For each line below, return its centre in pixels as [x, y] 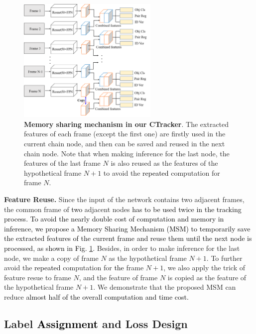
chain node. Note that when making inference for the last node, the [127, 153]
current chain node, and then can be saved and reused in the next [125, 144]
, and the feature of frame [118, 277]
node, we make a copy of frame [51, 258]
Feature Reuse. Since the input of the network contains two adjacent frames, [124, 199]
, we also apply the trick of [204, 268]
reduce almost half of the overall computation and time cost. [96, 296]
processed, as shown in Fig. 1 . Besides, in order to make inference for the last [122, 248]
